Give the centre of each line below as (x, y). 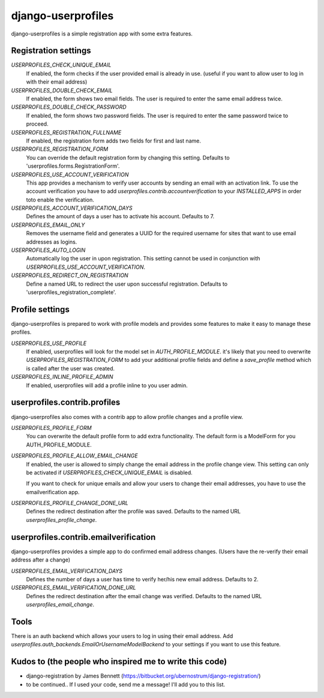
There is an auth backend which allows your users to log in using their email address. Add (122, 636)
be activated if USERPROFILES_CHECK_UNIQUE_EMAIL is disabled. (109, 473)
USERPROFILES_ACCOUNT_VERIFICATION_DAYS (72, 208)
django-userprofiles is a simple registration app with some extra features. (102, 34)
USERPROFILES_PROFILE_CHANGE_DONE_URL (70, 503)
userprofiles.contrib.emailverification (83, 537)
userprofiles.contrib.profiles (66, 403)
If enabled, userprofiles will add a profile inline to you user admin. (107, 385)
